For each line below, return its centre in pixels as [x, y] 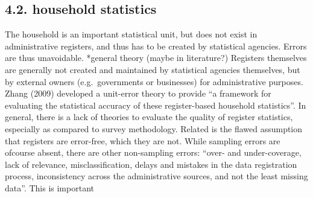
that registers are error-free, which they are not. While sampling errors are [143, 140]
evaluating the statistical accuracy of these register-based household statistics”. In [156, 105]
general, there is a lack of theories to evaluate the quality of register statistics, [149, 117]
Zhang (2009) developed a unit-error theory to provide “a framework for [138, 93]
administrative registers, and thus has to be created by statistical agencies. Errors [156, 46]
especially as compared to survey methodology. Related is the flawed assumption [154, 128]
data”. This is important [49, 187]
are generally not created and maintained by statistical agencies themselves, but [153, 69]
